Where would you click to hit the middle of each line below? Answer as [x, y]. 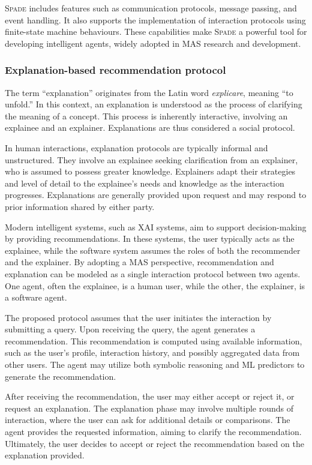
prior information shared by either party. [80, 206]
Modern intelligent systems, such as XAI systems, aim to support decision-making [156, 226]
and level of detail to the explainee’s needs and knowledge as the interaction [145, 183]
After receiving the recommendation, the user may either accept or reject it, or [150, 396]
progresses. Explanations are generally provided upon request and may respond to [156, 195]
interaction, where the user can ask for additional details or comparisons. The [148, 420]
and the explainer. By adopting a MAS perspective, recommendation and [139, 262]
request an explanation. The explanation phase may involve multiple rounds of [149, 408]
